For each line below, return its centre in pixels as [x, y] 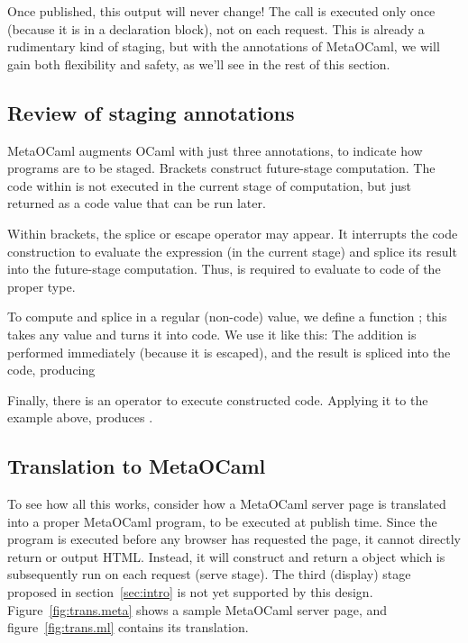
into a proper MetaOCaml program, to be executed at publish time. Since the [222, 521]
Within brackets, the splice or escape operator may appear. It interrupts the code [233, 233]
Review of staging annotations [151, 112]
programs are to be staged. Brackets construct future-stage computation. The [221, 168]
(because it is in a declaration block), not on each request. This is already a [216, 28]
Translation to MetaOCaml [137, 466]
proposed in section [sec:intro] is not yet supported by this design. [190, 592]
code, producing [51, 370]
